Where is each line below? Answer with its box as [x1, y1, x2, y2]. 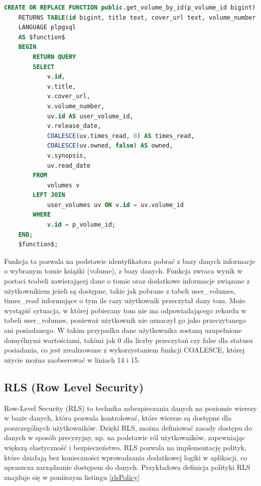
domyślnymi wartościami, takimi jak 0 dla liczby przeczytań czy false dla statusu [4, 334, 253, 345]
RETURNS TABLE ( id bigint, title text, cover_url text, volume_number [18, 14, 256, 21]
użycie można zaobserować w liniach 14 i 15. [4, 354, 140, 365]
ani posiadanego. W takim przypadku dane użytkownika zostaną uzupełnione [4, 325, 242, 335]
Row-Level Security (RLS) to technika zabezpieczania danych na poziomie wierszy [4, 402, 257, 413]
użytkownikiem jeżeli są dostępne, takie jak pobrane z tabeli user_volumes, [4, 285, 236, 296]
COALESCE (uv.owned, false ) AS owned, [47, 142, 173, 150]
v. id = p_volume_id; [47, 221, 115, 229]
